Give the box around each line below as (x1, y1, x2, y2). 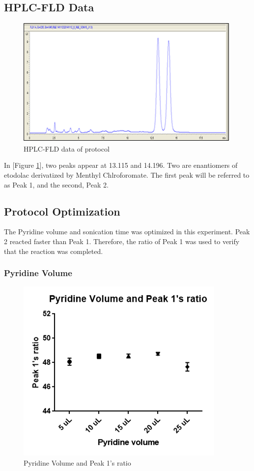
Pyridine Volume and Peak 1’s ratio (24, 457, 131, 468)
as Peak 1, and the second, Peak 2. (4, 179, 109, 189)
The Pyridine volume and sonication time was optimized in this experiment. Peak (4, 226, 250, 237)
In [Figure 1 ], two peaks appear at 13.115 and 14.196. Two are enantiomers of (4, 160, 238, 170)
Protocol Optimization (4, 203, 120, 219)
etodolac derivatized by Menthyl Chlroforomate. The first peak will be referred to (4, 169, 250, 180)
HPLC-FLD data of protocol (24, 143, 110, 154)
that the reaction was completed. (4, 246, 103, 256)
